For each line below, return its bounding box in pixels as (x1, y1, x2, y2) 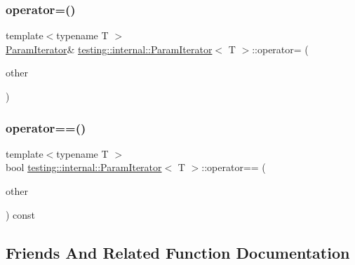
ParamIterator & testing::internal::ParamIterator (6, 41, 213, 56)
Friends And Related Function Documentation (6, 241, 350, 263)
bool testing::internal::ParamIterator (6, 160, 162, 175)
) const (6, 207, 36, 222)
